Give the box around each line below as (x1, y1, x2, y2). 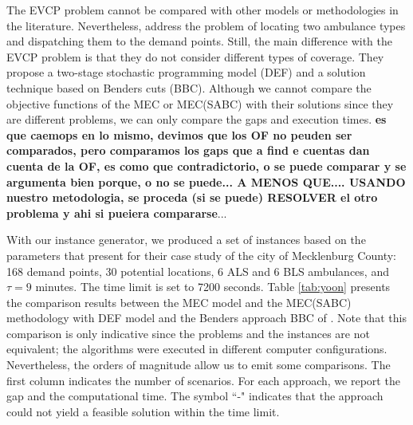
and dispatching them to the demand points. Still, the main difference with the (6, 33, 392, 49)
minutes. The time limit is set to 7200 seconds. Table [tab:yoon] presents (35, 278, 391, 295)
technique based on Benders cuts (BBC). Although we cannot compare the (6, 79, 372, 96)
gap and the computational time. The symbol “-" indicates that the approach (6, 388, 383, 404)
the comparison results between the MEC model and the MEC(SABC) (6, 293, 352, 310)
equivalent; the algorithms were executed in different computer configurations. (6, 340, 387, 357)
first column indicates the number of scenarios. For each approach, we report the (6, 372, 400, 388)
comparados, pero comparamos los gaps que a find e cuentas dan (6, 142, 370, 159)
